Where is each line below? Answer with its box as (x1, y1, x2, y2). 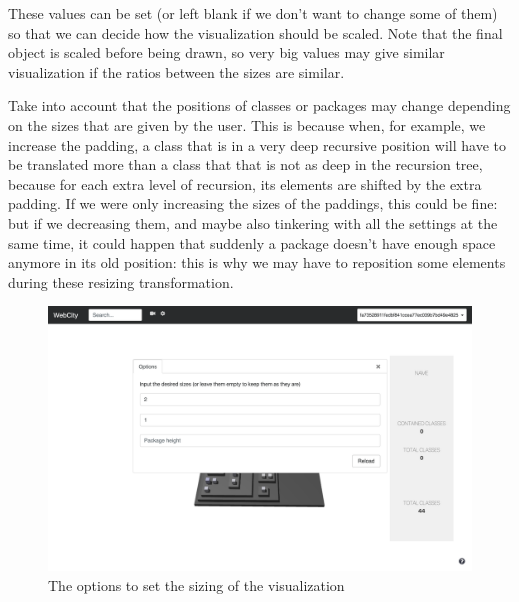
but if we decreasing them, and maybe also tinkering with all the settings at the (8, 212, 498, 233)
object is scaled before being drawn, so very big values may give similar (8, 42, 445, 63)
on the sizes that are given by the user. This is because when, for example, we (8, 114, 486, 135)
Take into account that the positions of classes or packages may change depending (8, 95, 511, 116)
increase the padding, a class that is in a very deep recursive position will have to (8, 134, 506, 155)
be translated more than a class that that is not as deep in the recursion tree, (8, 154, 483, 175)
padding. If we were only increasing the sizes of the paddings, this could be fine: (8, 193, 498, 214)
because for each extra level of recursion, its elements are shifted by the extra (8, 173, 482, 194)
